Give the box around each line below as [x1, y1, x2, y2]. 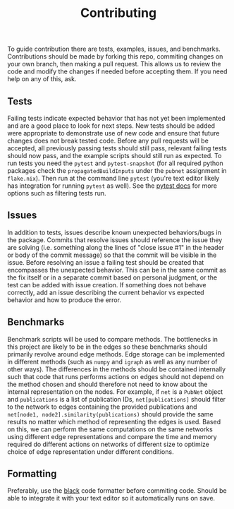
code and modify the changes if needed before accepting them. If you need [7, 67, 228, 76]
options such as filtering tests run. [7, 189, 106, 197]
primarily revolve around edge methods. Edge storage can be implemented [7, 349, 226, 358]
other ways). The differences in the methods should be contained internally [7, 365, 226, 373]
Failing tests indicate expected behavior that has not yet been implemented [7, 114, 226, 122]
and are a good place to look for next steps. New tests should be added [7, 121, 215, 130]
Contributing [80, 5, 157, 21]
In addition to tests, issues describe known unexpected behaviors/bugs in [7, 228, 222, 236]
